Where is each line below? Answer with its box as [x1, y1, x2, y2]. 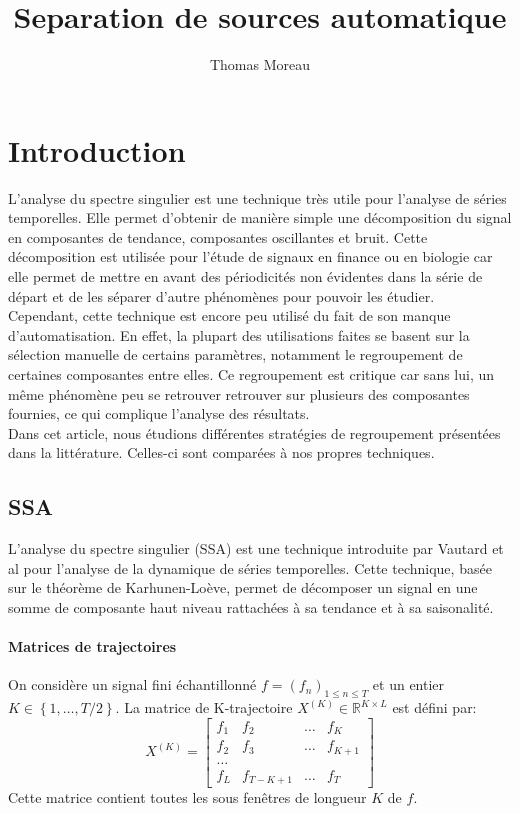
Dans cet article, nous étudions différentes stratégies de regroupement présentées [8, 422, 501, 443]
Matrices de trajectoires [8, 636, 177, 657]
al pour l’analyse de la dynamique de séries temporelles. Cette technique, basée [8, 557, 492, 578]
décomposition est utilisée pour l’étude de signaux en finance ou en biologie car [8, 246, 493, 267]
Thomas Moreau [209, 54, 311, 75]
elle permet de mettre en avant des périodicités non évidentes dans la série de [8, 266, 483, 287]
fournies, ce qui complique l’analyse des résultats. [8, 403, 310, 424]
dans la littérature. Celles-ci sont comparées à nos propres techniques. [8, 442, 435, 463]
